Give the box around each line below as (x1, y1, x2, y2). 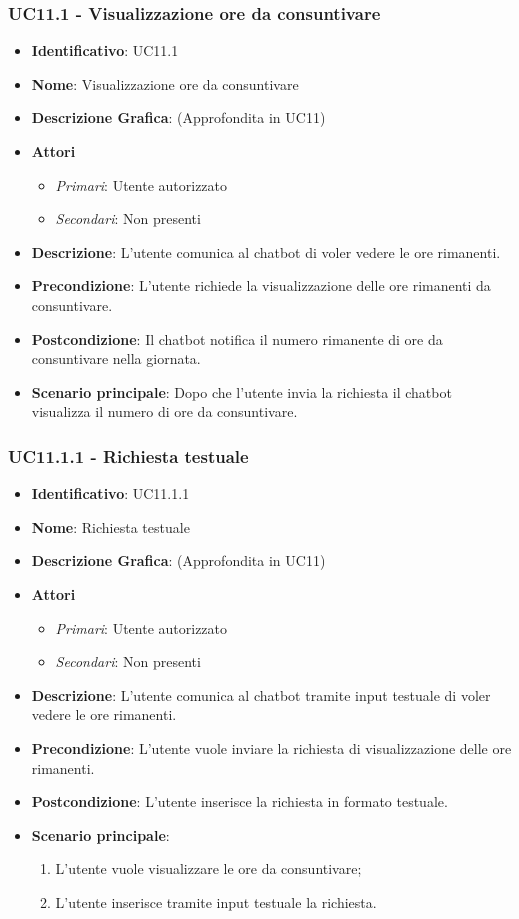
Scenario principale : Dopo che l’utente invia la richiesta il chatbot (31, 381, 452, 402)
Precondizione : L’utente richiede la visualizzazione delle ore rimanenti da (31, 275, 491, 296)
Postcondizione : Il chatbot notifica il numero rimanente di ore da (31, 328, 443, 349)
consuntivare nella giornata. (31, 348, 201, 369)
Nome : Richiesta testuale (31, 516, 190, 537)
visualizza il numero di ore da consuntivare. (31, 401, 298, 422)
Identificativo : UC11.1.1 (31, 483, 190, 504)
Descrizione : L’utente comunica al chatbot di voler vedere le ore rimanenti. (31, 241, 501, 262)
